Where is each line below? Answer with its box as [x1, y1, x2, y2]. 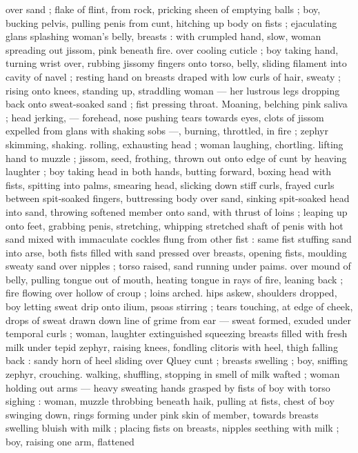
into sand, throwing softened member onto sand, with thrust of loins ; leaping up [6, 204, 348, 219]
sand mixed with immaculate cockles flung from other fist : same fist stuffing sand [6, 232, 352, 246]
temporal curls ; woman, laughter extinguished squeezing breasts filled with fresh [6, 326, 348, 341]
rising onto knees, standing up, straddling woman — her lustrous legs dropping [6, 83, 340, 97]
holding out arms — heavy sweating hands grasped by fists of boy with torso [6, 380, 330, 394]
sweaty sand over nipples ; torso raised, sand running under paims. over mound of [6, 259, 351, 273]
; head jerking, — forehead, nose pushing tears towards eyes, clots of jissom [6, 110, 324, 124]
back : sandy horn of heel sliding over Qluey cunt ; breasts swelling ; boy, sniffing [6, 353, 348, 368]
